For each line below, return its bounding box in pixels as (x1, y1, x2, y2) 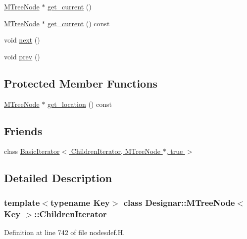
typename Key (50, 196, 110, 208)
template (4, 196, 40, 208)
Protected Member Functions (4, 75, 158, 91)
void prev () (4, 51, 40, 61)
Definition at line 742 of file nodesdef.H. (4, 227, 125, 237)
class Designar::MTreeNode (123, 196, 235, 208)
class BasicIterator (4, 146, 60, 156)
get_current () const (47, 18, 110, 28)
